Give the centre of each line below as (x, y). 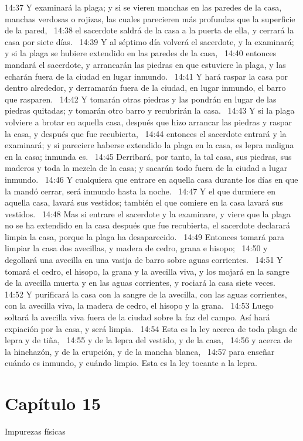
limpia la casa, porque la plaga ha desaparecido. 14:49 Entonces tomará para (144, 236)
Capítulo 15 (53, 403)
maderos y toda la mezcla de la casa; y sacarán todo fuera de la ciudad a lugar (146, 168)
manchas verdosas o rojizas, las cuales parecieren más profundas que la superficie (150, 18)
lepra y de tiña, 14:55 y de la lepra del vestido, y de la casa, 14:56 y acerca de (149, 340)
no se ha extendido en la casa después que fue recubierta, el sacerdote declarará (148, 225)
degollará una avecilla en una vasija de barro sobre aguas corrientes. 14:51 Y (144, 260)
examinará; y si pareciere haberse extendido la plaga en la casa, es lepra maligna (149, 145)
